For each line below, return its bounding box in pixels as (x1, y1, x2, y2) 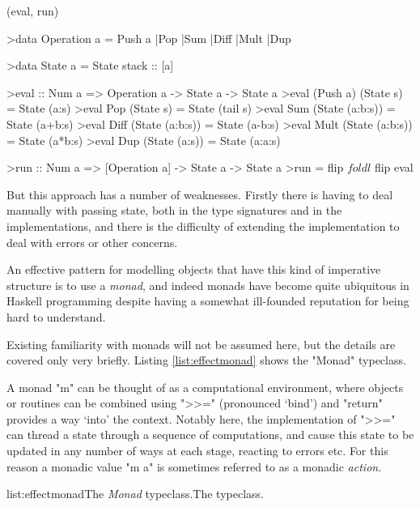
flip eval (374, 159, 414, 176)
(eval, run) (6, 2, 59, 19)
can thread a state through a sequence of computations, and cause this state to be (6, 426, 414, 443)
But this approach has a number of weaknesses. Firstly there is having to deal (6, 185, 393, 202)
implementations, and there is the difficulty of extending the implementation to (6, 217, 400, 234)
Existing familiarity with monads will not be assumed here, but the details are (6, 335, 396, 352)
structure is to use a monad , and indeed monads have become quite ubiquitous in (6, 276, 409, 293)
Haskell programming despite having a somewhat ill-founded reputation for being (6, 292, 409, 309)
